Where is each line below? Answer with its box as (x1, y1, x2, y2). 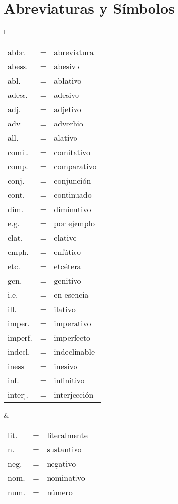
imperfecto (54, 331, 91, 343)
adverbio (54, 117, 83, 129)
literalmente (47, 429, 88, 441)
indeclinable (54, 346, 95, 357)
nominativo (47, 472, 85, 484)
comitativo (54, 146, 91, 157)
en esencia (54, 288, 89, 300)
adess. (8, 89, 28, 100)
